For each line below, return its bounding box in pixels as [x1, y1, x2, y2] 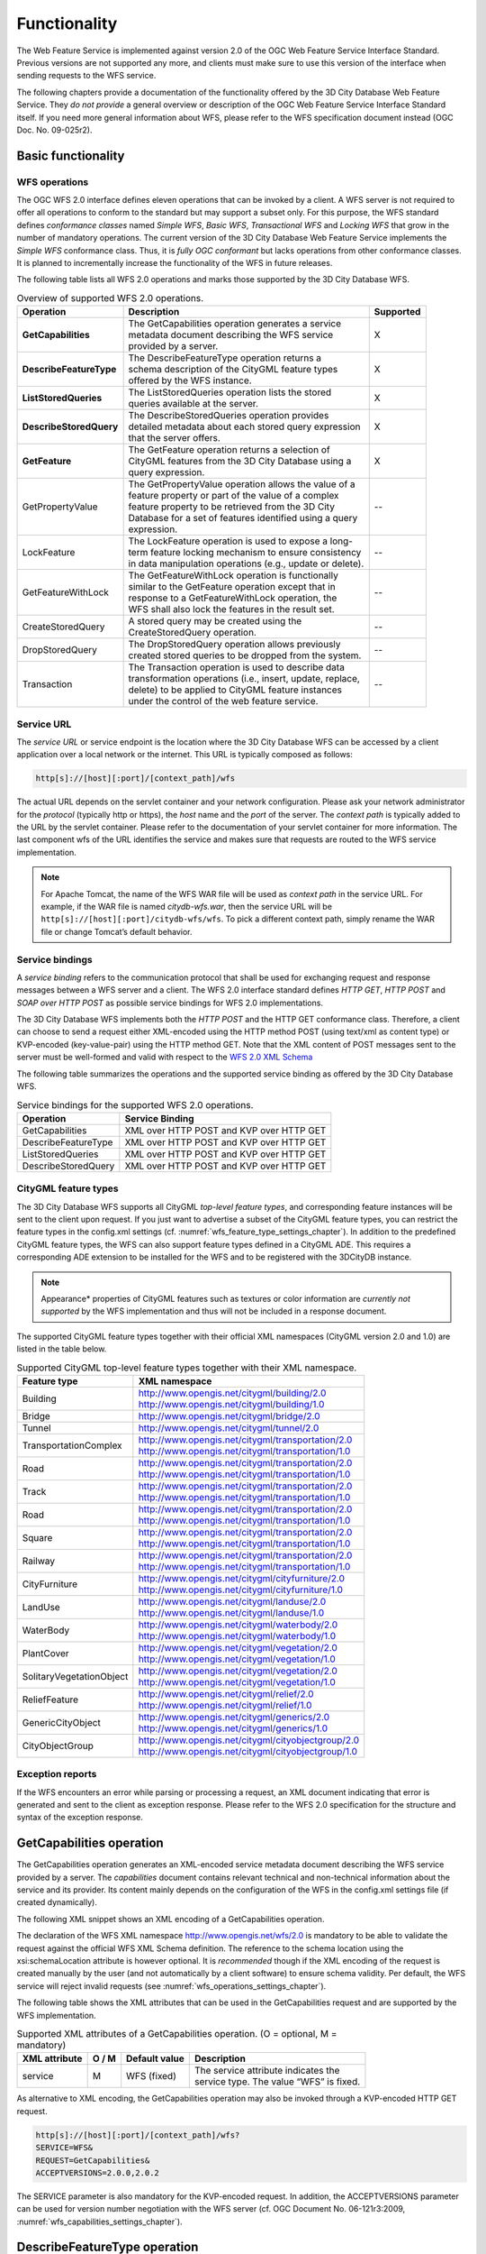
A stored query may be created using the [128, 615, 302, 628]
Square [22, 1531, 53, 1544]
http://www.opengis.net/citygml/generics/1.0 [138, 1722, 328, 1735]
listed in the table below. [16, 1343, 107, 1354]
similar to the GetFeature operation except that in [128, 581, 337, 593]
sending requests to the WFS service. [16, 70, 157, 81]
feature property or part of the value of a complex [128, 490, 339, 502]
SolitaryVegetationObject [22, 1670, 129, 1682]
